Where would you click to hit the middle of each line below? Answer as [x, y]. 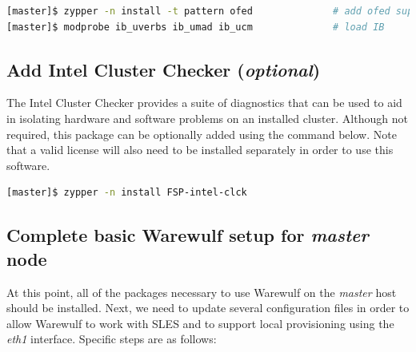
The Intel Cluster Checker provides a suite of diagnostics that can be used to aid [204, 103]
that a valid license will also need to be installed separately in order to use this [200, 150]
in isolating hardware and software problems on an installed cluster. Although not [207, 118]
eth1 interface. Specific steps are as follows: [112, 339]
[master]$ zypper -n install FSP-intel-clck [127, 193]
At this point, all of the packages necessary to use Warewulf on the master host [202, 292]
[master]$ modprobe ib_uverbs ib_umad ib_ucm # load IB [196, 27]
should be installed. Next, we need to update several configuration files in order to [208, 308]
